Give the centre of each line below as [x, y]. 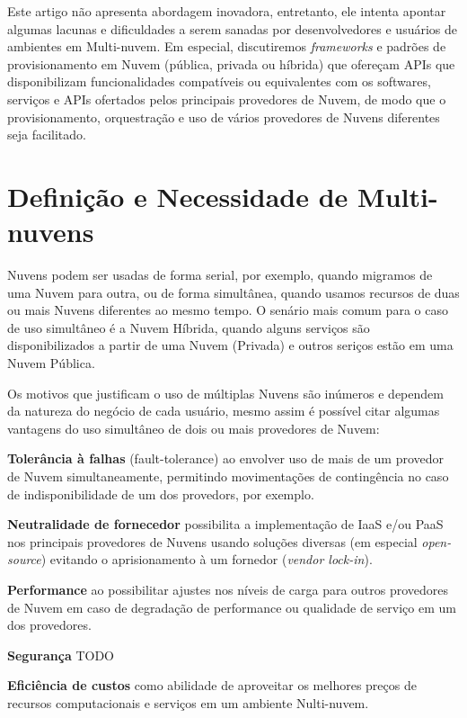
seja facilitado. [47, 135]
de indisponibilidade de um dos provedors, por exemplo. [161, 494]
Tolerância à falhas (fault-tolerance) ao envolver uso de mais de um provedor [226, 458]
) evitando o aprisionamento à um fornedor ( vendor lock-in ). [207, 559]
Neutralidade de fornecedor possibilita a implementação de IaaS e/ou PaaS [225, 524]
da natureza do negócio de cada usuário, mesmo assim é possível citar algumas [224, 411]
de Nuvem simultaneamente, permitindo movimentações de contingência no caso [228, 476]
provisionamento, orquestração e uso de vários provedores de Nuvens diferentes [224, 117]
